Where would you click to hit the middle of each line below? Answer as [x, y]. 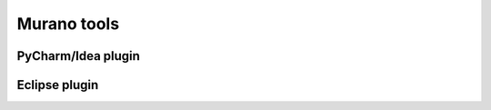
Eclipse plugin [58, 85]
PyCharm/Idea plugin [79, 56]
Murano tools [68, 24]
